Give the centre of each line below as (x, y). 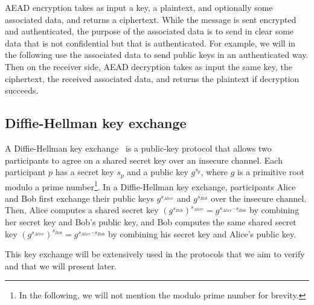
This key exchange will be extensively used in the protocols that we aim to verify (155, 254)
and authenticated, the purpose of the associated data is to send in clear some (149, 31)
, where (214, 172)
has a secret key (85, 172)
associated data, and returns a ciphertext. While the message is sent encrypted (151, 19)
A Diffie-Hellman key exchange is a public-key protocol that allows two (138, 148)
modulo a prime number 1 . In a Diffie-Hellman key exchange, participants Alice (150, 185)
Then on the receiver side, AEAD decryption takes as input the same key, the (149, 66)
